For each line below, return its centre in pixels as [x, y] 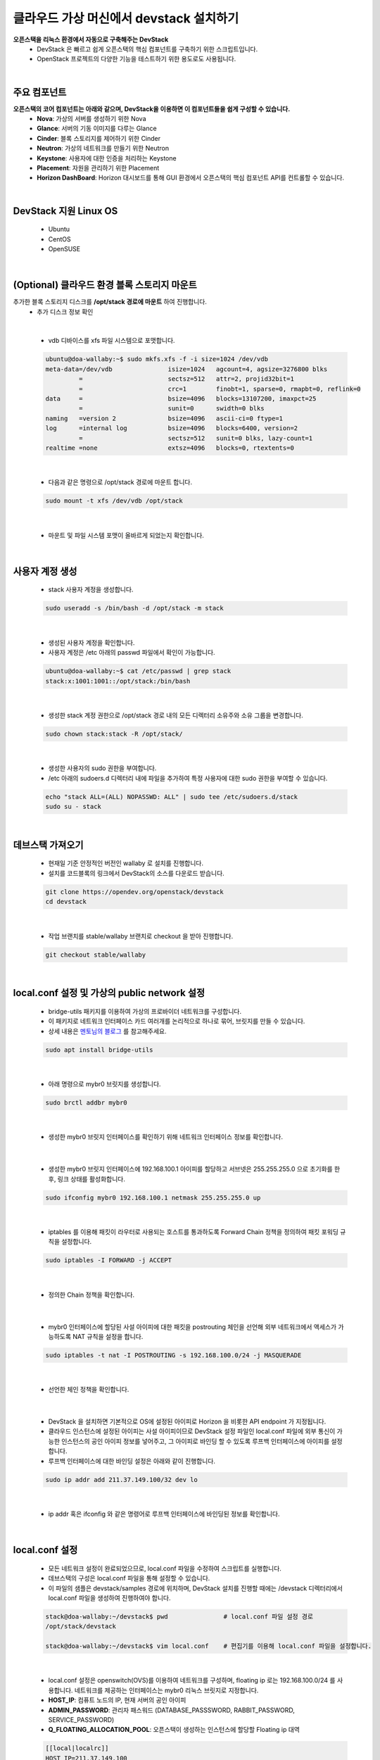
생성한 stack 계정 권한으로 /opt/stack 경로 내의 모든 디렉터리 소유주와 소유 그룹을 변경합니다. [176, 715]
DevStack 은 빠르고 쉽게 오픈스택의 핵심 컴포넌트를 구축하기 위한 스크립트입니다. [147, 49]
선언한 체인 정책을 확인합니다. [89, 1390]
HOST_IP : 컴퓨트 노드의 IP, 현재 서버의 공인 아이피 [117, 1700]
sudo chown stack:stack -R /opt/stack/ [114, 734]
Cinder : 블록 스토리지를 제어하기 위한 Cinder [99, 138]
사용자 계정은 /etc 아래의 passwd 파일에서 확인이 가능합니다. [132, 653]
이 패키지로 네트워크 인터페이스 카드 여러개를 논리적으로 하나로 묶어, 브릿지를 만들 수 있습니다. [177, 1022]
